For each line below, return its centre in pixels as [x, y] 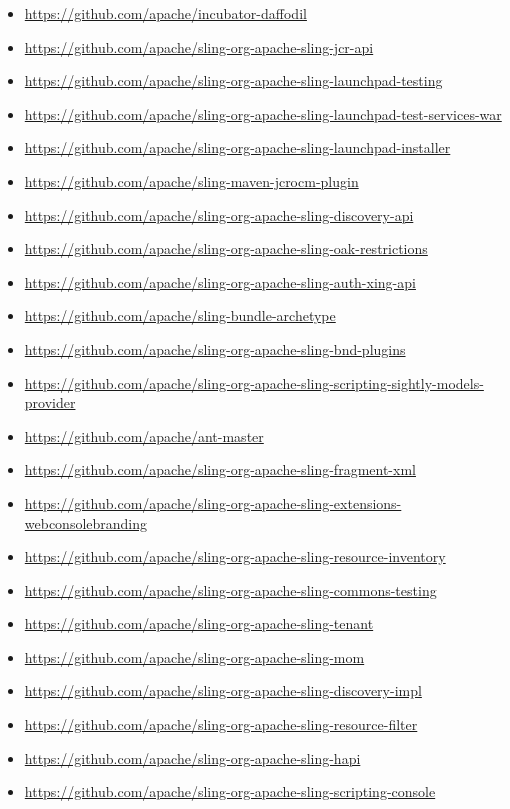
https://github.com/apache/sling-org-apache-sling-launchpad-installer [237, 147]
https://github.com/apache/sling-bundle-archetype [180, 315]
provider [50, 402]
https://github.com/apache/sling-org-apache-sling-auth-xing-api [220, 281]
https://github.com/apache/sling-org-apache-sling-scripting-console [230, 791]
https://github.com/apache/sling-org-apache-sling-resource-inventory [235, 556]
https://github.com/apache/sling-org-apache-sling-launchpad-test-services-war [263, 113]
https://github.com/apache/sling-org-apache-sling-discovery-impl [223, 690]
